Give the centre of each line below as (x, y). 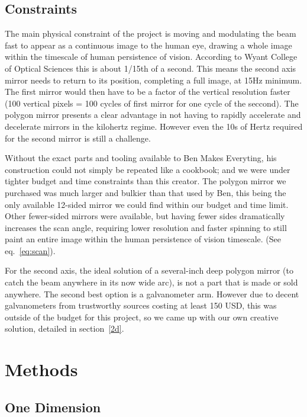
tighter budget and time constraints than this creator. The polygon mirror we (146, 181)
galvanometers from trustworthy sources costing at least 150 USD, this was (141, 305)
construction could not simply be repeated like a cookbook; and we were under (148, 169)
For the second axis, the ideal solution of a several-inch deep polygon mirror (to (149, 270)
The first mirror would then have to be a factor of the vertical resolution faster (148, 92)
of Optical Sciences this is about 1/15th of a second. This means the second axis (151, 68)
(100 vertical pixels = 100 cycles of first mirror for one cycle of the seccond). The (152, 103)
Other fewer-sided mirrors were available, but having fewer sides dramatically (145, 216)
